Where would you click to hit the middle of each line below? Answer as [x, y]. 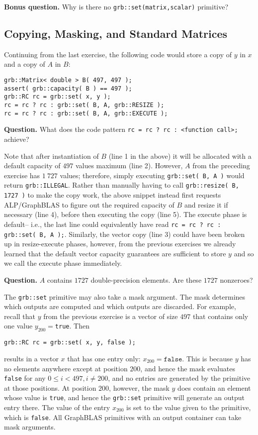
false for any [25, 378]
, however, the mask [139, 387]
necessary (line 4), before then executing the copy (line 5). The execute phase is [126, 214]
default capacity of [32, 165]
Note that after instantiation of [51, 156]
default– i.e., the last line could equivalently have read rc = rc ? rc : [113, 224]
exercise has [22, 175]
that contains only [220, 316]
